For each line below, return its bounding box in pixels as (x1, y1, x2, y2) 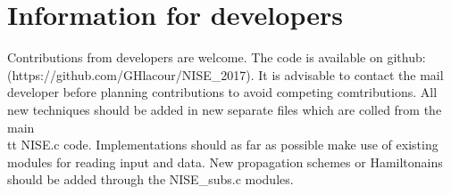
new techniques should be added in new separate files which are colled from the (7, 100, 442, 118)
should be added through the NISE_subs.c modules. (7, 170, 294, 189)
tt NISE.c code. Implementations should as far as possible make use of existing (7, 135, 438, 154)
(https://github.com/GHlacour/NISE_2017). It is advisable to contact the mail (7, 65, 444, 84)
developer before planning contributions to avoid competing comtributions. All (7, 83, 438, 101)
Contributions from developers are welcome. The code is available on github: (7, 48, 426, 67)
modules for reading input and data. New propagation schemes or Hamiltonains (7, 152, 443, 171)
